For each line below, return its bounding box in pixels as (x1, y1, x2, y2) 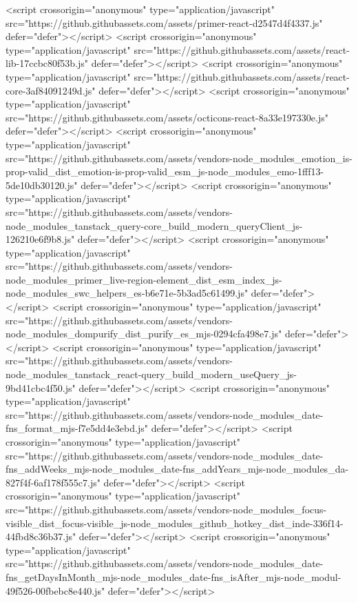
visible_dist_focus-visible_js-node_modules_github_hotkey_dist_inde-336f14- (6, 515, 344, 530)
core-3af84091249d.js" (6, 83, 96, 97)
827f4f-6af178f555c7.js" (6, 475, 101, 489)
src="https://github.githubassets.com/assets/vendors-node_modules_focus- (6, 502, 327, 516)
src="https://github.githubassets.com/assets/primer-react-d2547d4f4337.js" (6, 15, 323, 30)
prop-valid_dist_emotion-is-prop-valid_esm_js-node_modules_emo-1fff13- (6, 164, 324, 179)
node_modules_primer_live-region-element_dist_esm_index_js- (6, 272, 282, 286)
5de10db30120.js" (6, 177, 78, 192)
